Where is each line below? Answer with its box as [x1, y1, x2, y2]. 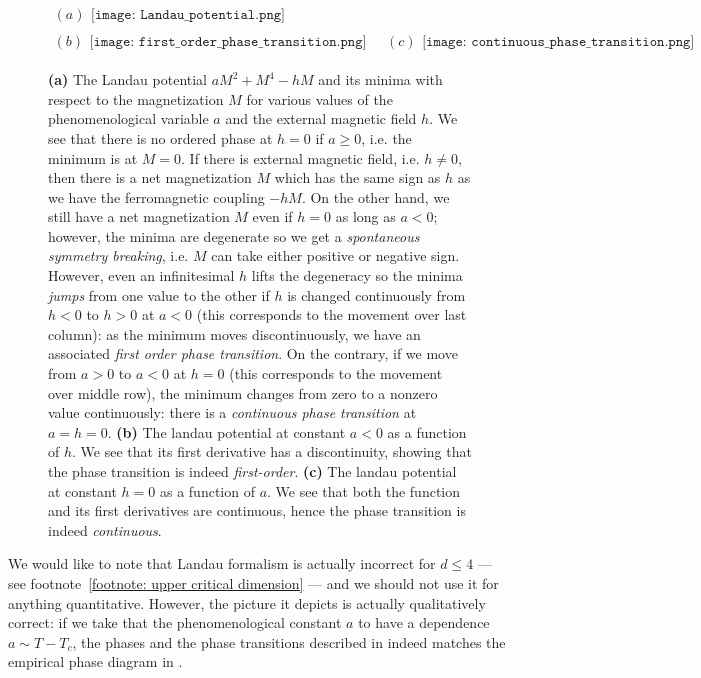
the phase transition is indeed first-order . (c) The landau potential [48, 461, 457, 481]
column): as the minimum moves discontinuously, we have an [48, 323, 421, 344]
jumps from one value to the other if [48, 284, 270, 305]
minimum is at [48, 147, 138, 168]
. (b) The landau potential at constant [107, 421, 346, 442]
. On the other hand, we [301, 186, 450, 207]
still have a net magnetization [48, 206, 230, 227]
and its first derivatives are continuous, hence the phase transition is [48, 500, 466, 521]
